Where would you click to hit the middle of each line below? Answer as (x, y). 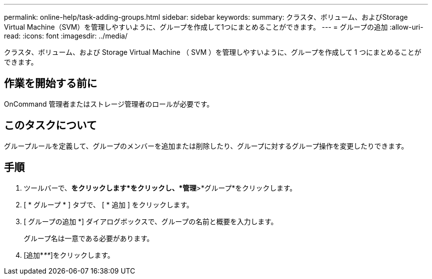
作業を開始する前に (51, 83)
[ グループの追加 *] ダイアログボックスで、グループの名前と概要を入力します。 (151, 221)
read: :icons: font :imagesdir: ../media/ (66, 36)
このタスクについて (51, 125)
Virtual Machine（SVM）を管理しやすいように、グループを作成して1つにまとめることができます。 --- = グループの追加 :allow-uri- (214, 27)
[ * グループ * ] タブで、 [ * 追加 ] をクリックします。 (109, 204)
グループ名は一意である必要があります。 (89, 238)
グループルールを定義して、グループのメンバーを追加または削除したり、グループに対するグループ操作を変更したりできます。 (206, 146)
